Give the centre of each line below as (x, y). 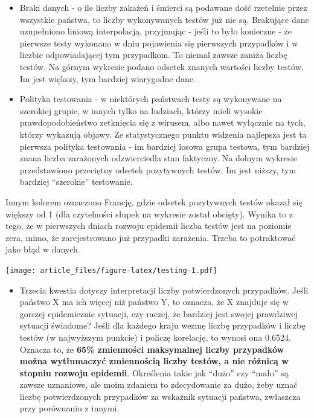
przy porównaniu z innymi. (69, 408)
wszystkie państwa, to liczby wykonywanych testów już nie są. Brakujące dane (164, 19)
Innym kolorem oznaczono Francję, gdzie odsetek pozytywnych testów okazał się (154, 201)
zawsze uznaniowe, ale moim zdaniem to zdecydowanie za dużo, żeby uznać (159, 384)
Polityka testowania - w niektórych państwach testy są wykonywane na (151, 99)
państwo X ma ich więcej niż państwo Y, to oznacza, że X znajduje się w (154, 302)
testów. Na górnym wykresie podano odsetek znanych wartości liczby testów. (162, 66)
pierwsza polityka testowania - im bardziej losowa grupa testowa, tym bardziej (165, 146)
